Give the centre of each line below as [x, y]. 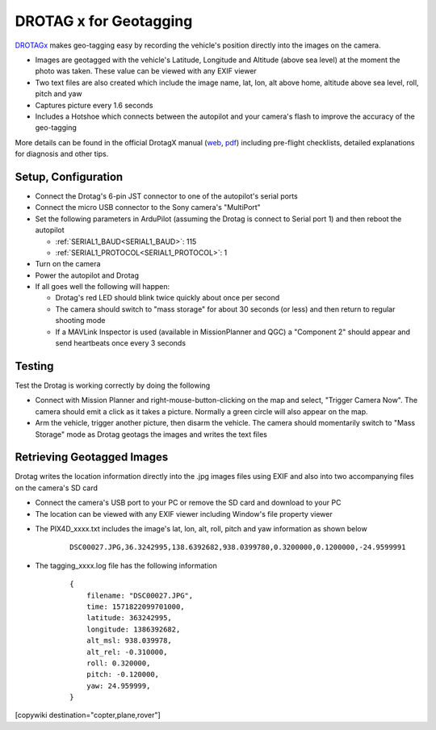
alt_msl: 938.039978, [129, 641]
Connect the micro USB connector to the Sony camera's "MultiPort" [148, 208]
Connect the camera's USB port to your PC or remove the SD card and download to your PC [188, 503]
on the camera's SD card [57, 488]
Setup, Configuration [69, 176]
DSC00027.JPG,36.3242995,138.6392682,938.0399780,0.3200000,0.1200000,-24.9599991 [238, 547]
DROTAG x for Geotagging [104, 21]
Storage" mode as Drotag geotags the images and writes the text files [151, 434]
